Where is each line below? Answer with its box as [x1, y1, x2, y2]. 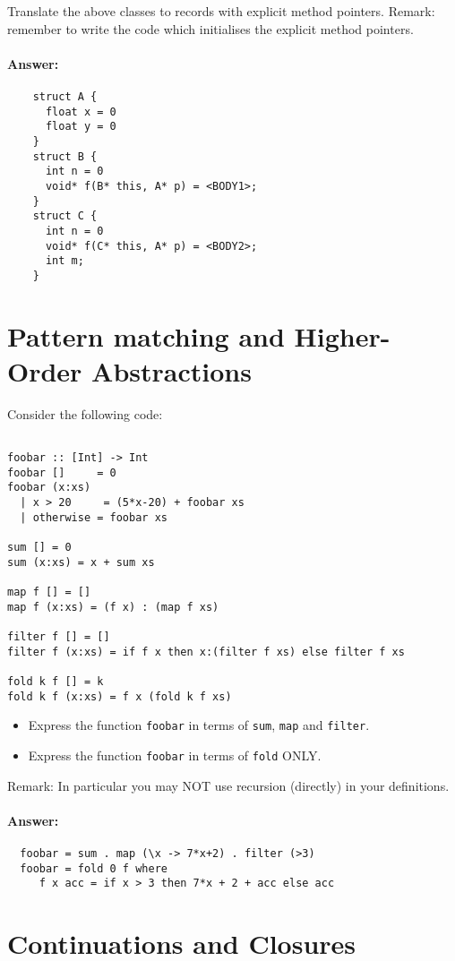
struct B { [32, 150, 98, 163]
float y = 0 [45, 120, 116, 133]
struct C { [32, 210, 98, 223]
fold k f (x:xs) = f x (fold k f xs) [7, 690, 232, 703]
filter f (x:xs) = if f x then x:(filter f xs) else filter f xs [7, 645, 405, 658]
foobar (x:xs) [7, 481, 91, 494]
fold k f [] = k [7, 674, 104, 688]
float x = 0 [45, 105, 116, 118]
